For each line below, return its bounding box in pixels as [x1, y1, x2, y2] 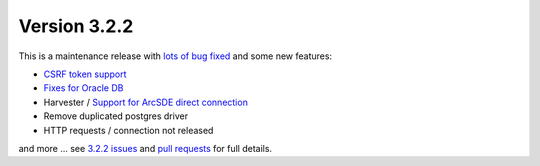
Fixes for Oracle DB [43, 82, 124, 94]
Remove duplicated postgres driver [43, 110, 189, 122]
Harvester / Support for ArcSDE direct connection [43, 96, 249, 108]
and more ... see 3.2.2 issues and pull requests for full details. [18, 142, 273, 154]
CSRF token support [43, 68, 127, 80]
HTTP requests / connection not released [43, 124, 214, 136]
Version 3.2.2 [18, 15, 134, 37]
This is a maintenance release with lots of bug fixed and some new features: [18, 50, 333, 62]
